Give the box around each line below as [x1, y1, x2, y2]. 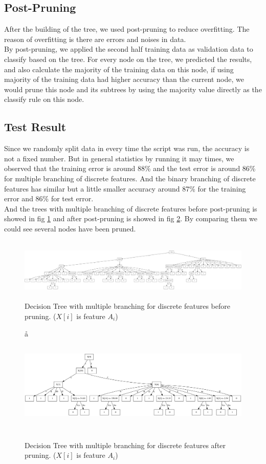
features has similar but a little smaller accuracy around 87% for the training [4, 183, 246, 194]
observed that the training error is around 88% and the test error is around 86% [4, 163, 256, 174]
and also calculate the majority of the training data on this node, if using [4, 64, 234, 74]
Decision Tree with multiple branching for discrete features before [25, 301, 230, 311]
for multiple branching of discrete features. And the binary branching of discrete [4, 173, 256, 183]
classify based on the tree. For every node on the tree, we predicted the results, [4, 53, 252, 64]
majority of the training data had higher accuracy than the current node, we [4, 74, 244, 85]
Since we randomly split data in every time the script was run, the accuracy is [4, 143, 250, 154]
